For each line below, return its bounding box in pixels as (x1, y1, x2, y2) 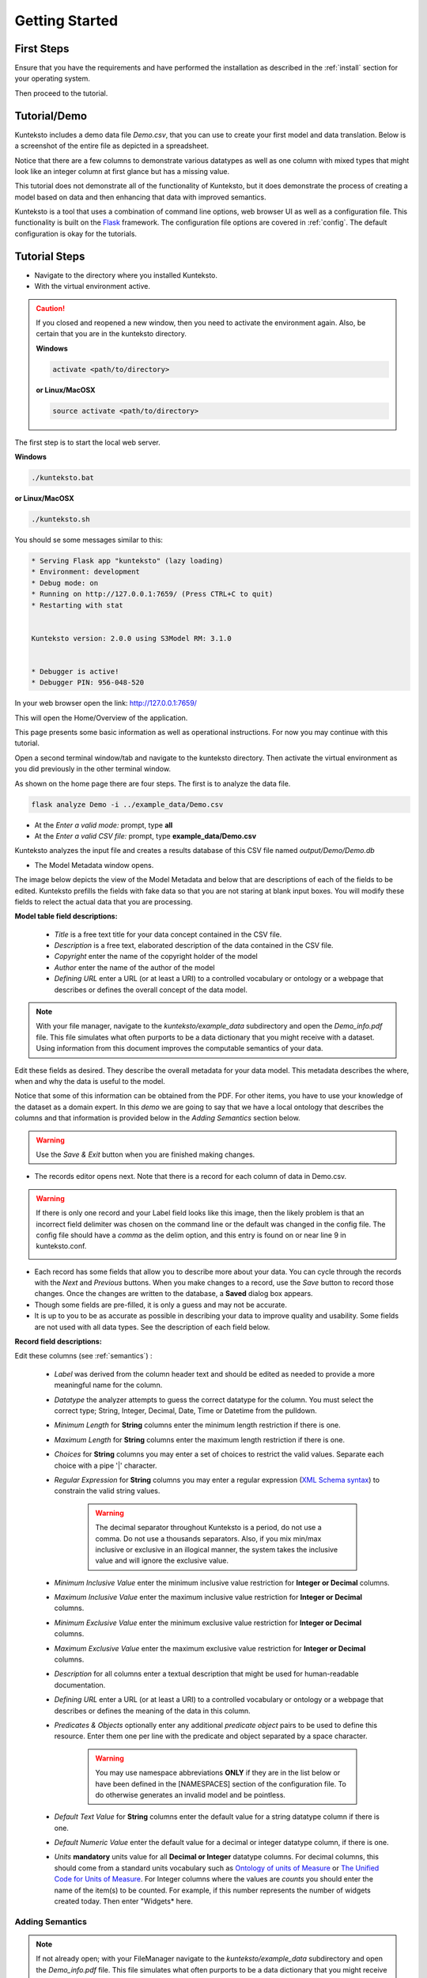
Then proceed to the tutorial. (14, 88, 108, 98)
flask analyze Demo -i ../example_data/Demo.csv (31, 800, 224, 809)
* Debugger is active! (31, 667, 119, 676)
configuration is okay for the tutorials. (14, 229, 138, 238)
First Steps (14, 42, 70, 55)
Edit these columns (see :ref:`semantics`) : (14, 1351, 153, 1361)
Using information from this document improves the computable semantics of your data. (36, 1044, 323, 1053)
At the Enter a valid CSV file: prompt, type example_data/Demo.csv (34, 831, 257, 840)
